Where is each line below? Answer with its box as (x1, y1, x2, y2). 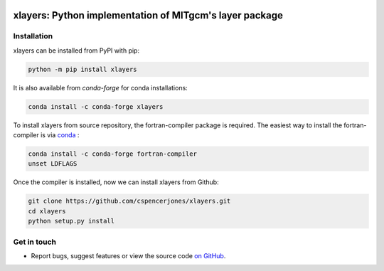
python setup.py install (28, 217, 115, 225)
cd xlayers (28, 207, 66, 215)
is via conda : (40, 131, 80, 139)
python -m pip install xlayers (28, 65, 138, 73)
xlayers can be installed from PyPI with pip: (13, 46, 140, 55)
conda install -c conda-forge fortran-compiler (28, 150, 197, 158)
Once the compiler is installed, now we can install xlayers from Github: (13, 178, 220, 186)
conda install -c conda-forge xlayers (28, 102, 164, 110)
